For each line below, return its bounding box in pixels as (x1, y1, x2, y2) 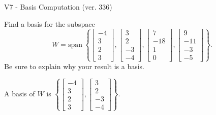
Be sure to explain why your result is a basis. (4, 61, 145, 71)
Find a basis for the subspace (4, 18, 95, 29)
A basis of (4, 88, 35, 99)
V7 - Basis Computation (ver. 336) (4, 2, 112, 12)
